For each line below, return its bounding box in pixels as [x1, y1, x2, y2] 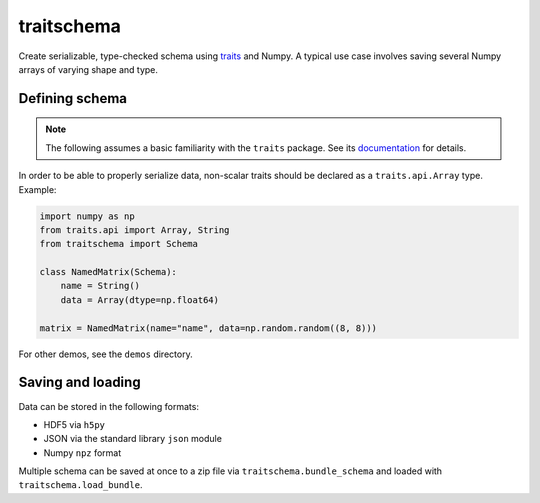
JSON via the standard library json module [43, 433, 222, 445]
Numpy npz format [43, 446, 122, 459]
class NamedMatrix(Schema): [39, 266, 177, 278]
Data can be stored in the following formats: [18, 400, 200, 412]
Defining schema [18, 90, 128, 107]
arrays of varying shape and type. [18, 63, 159, 75]
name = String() [60, 280, 140, 292]
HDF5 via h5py [43, 418, 105, 430]
